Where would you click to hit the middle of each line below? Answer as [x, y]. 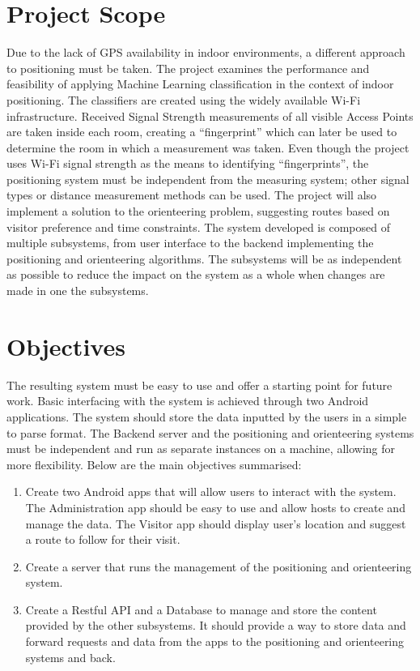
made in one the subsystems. [78, 291]
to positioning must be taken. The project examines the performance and [188, 68]
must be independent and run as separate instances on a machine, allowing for [201, 449]
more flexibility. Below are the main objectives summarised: [154, 464]
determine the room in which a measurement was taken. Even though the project [208, 147]
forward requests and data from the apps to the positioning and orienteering [215, 641]
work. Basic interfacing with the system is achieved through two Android [188, 401]
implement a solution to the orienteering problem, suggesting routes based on [198, 211]
